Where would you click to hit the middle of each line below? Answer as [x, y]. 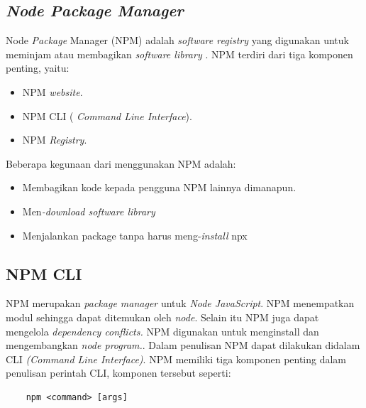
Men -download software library [89, 211]
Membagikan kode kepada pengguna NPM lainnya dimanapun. [159, 187]
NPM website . [52, 91]
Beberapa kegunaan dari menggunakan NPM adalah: [121, 163]
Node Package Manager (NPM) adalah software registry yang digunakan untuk [177, 40]
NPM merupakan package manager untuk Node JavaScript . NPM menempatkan [180, 303]
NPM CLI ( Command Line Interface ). [107, 116]
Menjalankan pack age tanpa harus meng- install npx [135, 235]
